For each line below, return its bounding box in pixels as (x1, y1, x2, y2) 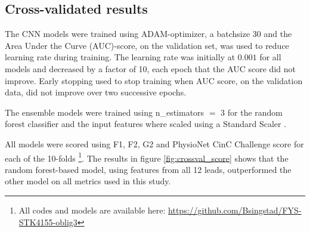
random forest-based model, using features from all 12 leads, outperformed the (5, 163, 292, 175)
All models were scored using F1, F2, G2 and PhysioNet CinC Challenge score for (5, 137, 304, 150)
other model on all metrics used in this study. (5, 175, 171, 187)
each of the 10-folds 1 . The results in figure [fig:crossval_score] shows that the (5, 150, 289, 164)
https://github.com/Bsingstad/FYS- (168, 203, 302, 216)
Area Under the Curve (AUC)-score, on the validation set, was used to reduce (5, 39, 289, 51)
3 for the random (221, 106, 283, 118)
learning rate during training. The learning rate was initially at (5, 51, 235, 63)
